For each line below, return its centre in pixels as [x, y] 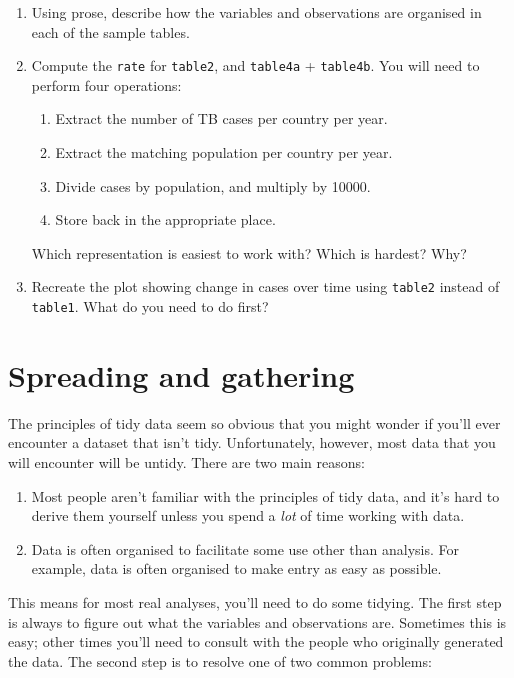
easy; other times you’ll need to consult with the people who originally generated [256, 641]
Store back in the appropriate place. [165, 219]
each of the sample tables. [110, 31]
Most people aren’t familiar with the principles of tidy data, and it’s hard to [265, 495]
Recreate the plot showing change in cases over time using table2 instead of [265, 286]
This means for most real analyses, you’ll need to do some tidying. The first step [255, 602]
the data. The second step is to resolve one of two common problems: [220, 660]
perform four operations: [106, 84]
